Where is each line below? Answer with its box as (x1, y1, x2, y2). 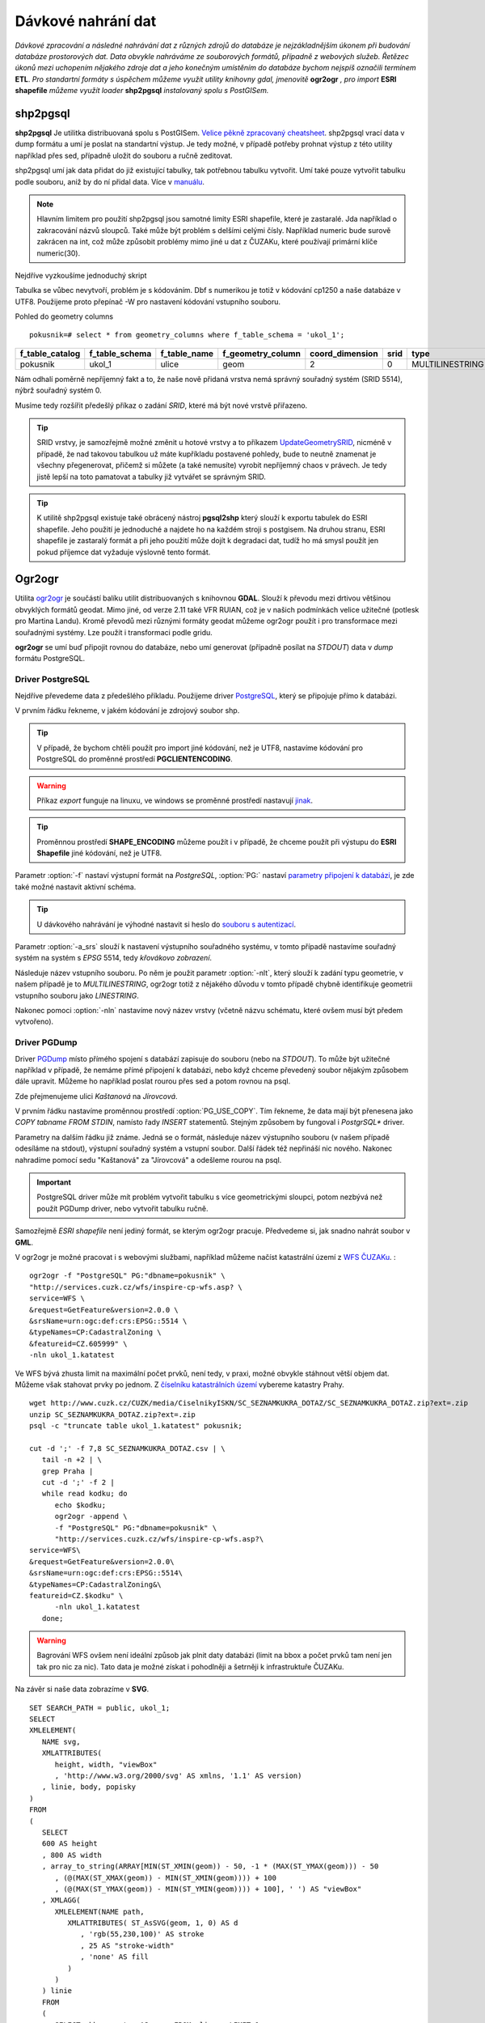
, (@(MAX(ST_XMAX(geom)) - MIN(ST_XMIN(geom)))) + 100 (54, 1873, 276, 1882)
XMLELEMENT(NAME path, (54, 1906, 145, 1916)
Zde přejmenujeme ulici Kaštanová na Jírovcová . (15, 1091, 178, 1101)
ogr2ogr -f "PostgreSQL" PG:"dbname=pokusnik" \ (29, 1271, 226, 1280)
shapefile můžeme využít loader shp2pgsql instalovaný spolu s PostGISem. (15, 86, 269, 95)
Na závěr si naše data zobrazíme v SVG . (15, 1684, 150, 1694)
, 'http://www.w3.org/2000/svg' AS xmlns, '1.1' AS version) (54, 1771, 302, 1780)
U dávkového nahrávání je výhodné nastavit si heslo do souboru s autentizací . (36, 919, 297, 929)
